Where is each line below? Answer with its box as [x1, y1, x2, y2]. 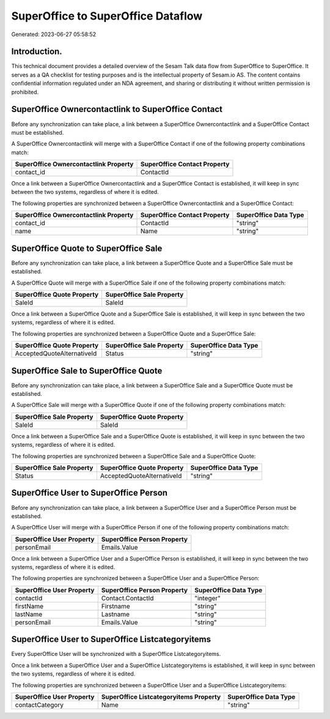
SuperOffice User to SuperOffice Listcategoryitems [11, 634, 211, 645]
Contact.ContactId [101, 594, 154, 602]
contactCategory [15, 701, 64, 709]
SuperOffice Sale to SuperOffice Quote [11, 365, 163, 376]
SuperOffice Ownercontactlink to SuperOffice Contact [11, 104, 223, 114]
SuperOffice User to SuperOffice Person [11, 488, 168, 498]
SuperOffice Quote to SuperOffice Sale [11, 243, 163, 253]
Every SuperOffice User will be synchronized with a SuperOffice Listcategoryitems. [11, 650, 221, 658]
